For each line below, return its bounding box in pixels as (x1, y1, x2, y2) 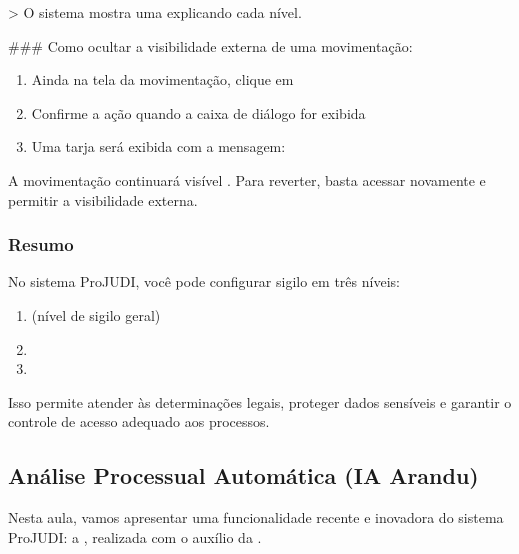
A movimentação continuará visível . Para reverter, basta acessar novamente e (8, 169, 486, 190)
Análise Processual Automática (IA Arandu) (8, 460, 479, 491)
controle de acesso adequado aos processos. (8, 411, 270, 432)
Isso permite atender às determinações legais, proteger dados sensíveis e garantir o (8, 391, 512, 412)
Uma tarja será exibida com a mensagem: (31, 136, 286, 157)
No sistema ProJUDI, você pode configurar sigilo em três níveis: (8, 271, 400, 292)
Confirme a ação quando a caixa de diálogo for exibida (31, 102, 366, 123)
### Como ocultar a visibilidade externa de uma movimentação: (8, 35, 413, 56)
